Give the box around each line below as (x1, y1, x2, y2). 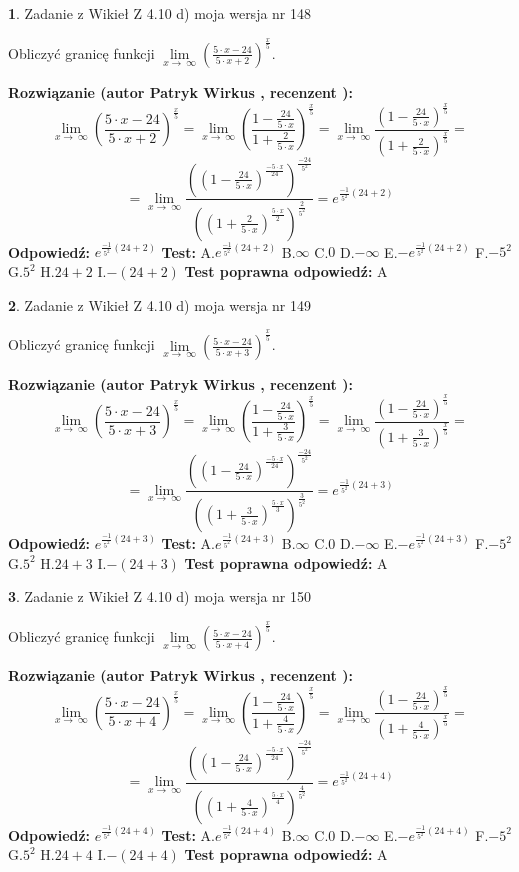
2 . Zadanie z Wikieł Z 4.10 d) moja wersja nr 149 (8, 294, 312, 315)
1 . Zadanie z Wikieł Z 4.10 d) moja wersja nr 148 (8, 3, 312, 23)
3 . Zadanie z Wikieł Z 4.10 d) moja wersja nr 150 (8, 586, 312, 607)
